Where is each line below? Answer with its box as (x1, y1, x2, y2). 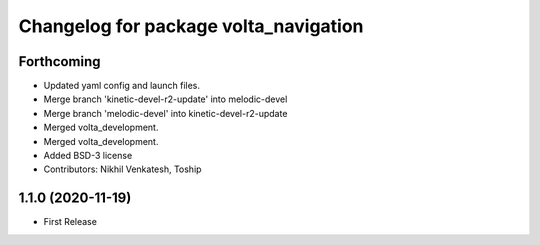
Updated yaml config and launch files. (43, 80, 200, 92)
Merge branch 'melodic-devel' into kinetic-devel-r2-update (43, 107, 288, 119)
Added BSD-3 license (43, 150, 133, 162)
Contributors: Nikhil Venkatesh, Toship (43, 163, 202, 175)
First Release (43, 216, 97, 228)
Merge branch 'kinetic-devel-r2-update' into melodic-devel (43, 93, 288, 105)
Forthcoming (18, 53, 101, 70)
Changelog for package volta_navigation (18, 15, 364, 37)
